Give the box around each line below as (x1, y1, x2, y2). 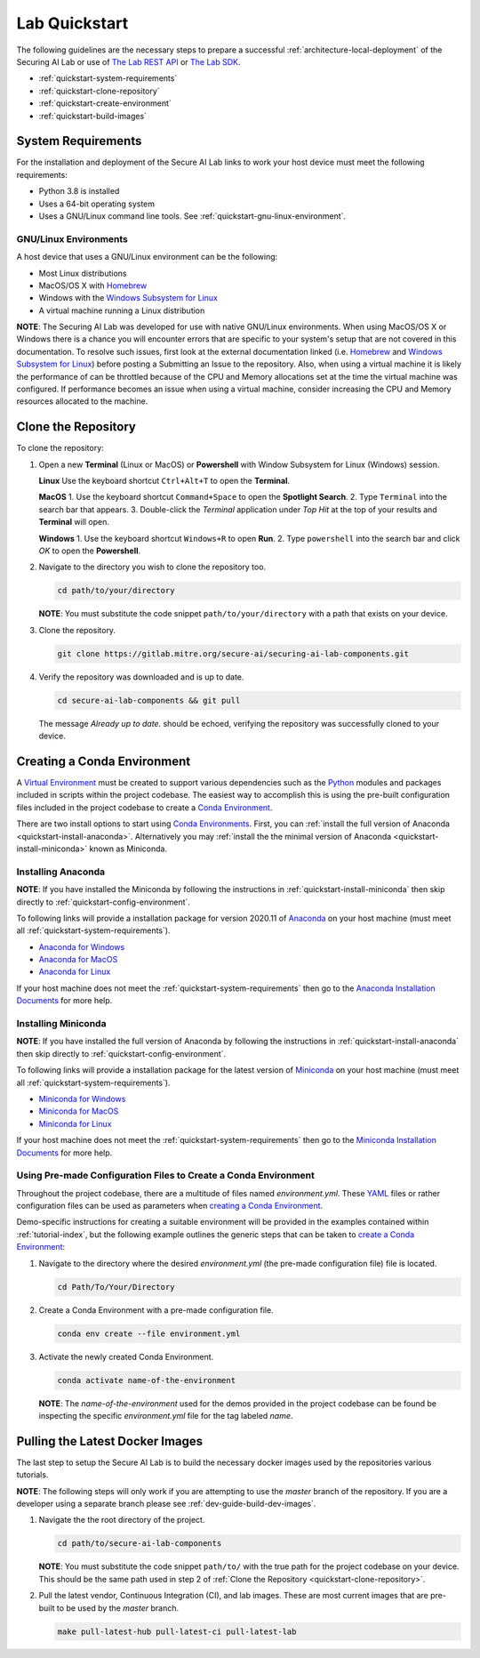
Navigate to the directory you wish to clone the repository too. (38, 561, 267, 573)
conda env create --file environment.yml (57, 1328, 241, 1339)
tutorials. (16, 1469, 49, 1480)
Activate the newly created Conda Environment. (38, 1351, 214, 1362)
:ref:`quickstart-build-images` (38, 110, 147, 121)
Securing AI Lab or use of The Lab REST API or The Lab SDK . (16, 56, 241, 67)
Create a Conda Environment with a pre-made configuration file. (38, 1304, 275, 1316)
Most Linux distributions (38, 268, 127, 278)
